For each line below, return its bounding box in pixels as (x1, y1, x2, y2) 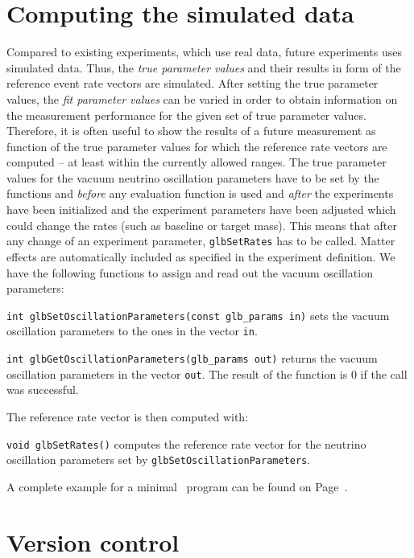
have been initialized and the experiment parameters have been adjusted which (6, 201, 396, 218)
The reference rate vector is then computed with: (6, 408, 249, 425)
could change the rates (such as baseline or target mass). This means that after (6, 216, 397, 233)
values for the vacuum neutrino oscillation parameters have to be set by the (6, 169, 379, 186)
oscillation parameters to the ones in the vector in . (6, 322, 258, 339)
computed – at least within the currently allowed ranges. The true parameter (6, 154, 387, 170)
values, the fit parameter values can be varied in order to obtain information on (6, 90, 398, 107)
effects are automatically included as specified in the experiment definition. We (6, 248, 395, 265)
